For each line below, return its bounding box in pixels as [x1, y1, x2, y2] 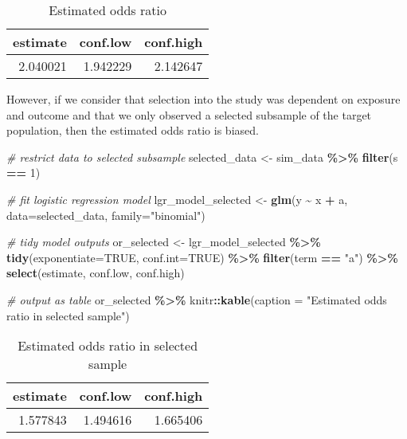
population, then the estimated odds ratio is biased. [6, 122, 259, 139]
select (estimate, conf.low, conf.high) [6, 265, 185, 281]
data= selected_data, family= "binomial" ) [6, 206, 205, 223]
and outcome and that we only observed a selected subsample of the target [6, 106, 372, 123]
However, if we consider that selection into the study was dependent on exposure [6, 91, 401, 107]
